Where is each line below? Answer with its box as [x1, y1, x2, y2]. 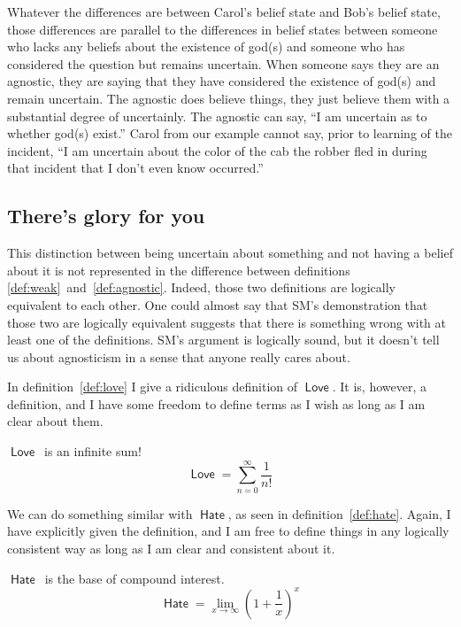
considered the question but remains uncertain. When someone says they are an [7, 54, 440, 73]
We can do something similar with [7, 504, 193, 522]
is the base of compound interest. [44, 569, 225, 587]
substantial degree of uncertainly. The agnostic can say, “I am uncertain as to [7, 106, 427, 125]
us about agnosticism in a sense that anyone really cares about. [7, 347, 350, 366]
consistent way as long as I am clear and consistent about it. [7, 538, 335, 557]
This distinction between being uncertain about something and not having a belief [7, 244, 453, 262]
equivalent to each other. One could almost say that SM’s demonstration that [7, 295, 428, 313]
